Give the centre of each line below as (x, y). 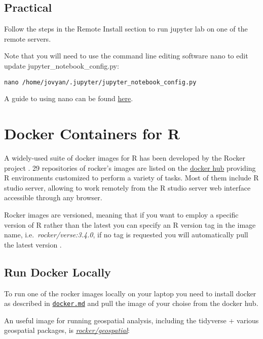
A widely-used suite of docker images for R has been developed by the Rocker (125, 157)
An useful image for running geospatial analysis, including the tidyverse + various (131, 320)
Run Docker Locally (58, 272)
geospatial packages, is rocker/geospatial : (67, 330)
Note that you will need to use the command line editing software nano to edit (126, 56)
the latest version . (33, 244)
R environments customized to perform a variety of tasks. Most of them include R (131, 178)
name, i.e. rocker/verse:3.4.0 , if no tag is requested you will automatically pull (126, 235)
